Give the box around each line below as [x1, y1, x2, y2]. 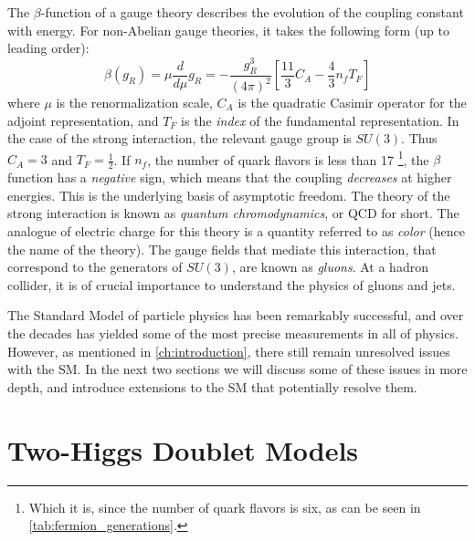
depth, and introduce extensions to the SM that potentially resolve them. [7, 377, 417, 396]
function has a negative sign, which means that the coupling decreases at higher [7, 168, 452, 187]
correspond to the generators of [7, 257, 183, 276]
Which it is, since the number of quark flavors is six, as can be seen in [28, 497, 421, 516]
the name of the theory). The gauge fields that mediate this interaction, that [7, 239, 437, 258]
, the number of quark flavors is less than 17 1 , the [147, 147, 429, 169]
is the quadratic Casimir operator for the [237, 93, 467, 112]
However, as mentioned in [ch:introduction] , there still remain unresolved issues [7, 341, 450, 360]
